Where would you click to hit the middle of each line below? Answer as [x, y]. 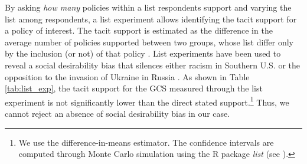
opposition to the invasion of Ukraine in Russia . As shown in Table [127, 76]
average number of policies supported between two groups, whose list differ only [149, 42]
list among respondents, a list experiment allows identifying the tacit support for [151, 19]
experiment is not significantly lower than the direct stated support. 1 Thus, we [147, 101]
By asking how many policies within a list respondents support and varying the [148, 7]
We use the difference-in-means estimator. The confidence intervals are [146, 142]
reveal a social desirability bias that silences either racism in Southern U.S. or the [153, 65]
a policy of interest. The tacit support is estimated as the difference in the [139, 30]
